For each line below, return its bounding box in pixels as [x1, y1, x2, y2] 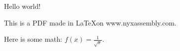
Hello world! [4, 1, 41, 11]
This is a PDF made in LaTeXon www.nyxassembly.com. [4, 17, 177, 27]
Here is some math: [4, 34, 62, 44]
